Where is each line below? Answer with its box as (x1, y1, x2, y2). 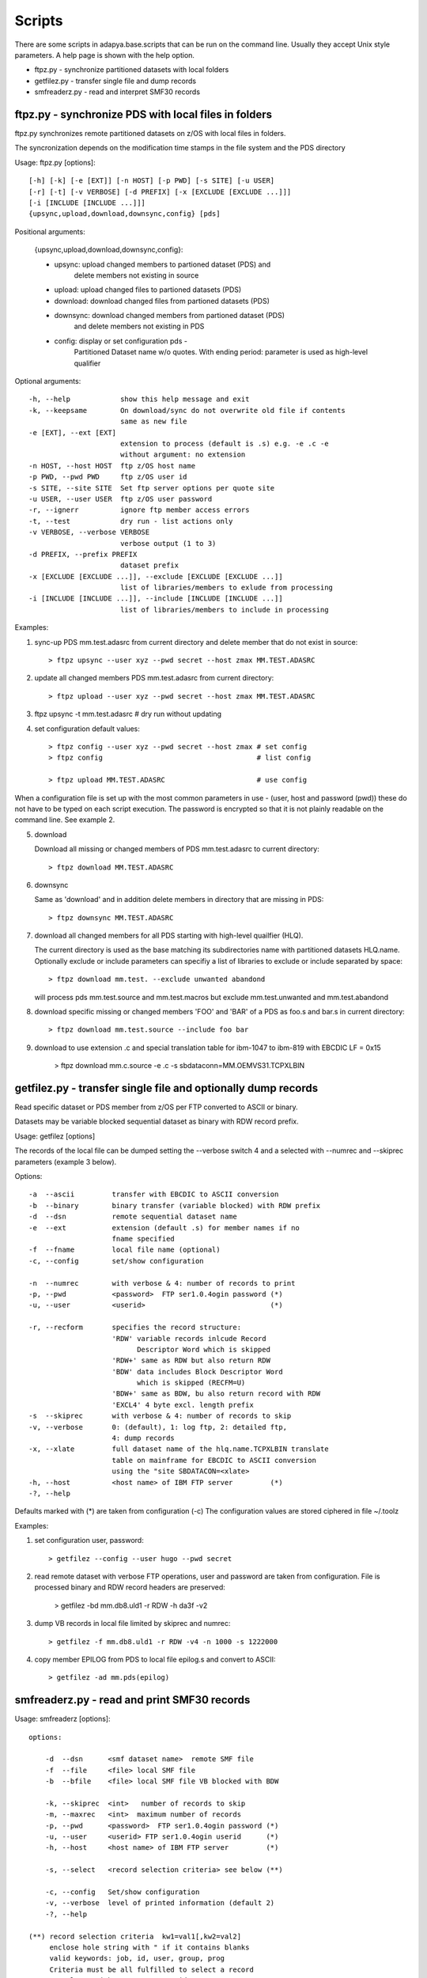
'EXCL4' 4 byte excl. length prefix (111, 1400, 255, 1409)
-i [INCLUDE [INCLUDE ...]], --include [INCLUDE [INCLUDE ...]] (28, 594, 284, 603)
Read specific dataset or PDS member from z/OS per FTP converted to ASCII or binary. (14, 1102, 298, 1112)
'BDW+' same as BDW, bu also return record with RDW (111, 1389, 321, 1398)
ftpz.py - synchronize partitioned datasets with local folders (34, 65, 229, 74)
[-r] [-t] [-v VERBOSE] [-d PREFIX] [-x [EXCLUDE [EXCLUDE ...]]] (28, 187, 292, 196)
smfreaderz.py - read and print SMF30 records (14, 1693, 251, 1707)
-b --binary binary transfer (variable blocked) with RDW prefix (28, 1201, 321, 1210)
